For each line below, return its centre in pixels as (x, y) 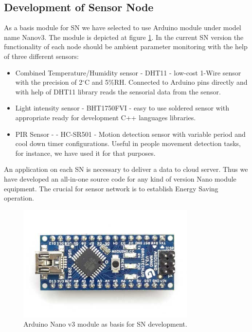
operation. (19, 198)
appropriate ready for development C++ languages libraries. (106, 117)
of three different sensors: (41, 56)
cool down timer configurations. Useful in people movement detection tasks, (128, 143)
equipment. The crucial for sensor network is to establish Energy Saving (111, 188)
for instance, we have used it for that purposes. (85, 153)
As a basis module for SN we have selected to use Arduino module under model (123, 28)
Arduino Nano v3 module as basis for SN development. (105, 324)
